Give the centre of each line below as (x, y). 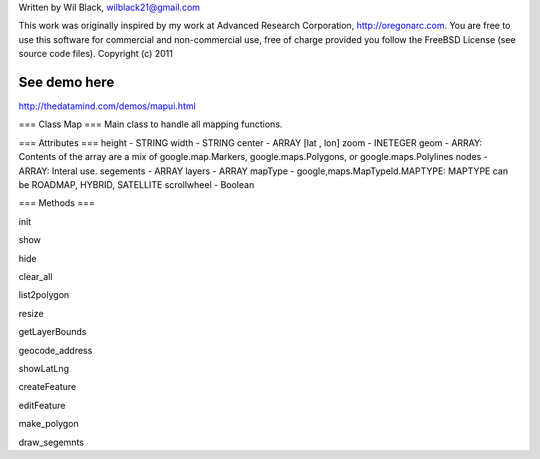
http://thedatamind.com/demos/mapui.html (107, 106)
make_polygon (48, 424)
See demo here (66, 81)
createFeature (47, 387)
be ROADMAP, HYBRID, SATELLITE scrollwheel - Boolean (136, 185)
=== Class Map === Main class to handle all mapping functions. (150, 124)
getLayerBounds (52, 332)
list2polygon (44, 295)
